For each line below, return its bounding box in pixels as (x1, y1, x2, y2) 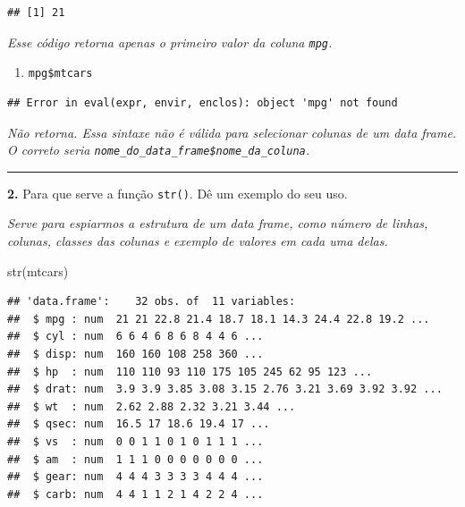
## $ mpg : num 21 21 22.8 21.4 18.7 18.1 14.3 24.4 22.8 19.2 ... (7, 312, 430, 325)
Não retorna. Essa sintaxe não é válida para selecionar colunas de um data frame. (7, 123, 457, 141)
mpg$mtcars (28, 67, 93, 80)
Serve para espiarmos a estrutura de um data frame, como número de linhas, (7, 214, 428, 232)
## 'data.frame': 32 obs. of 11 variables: (7, 295, 296, 308)
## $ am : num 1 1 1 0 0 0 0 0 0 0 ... (7, 452, 264, 466)
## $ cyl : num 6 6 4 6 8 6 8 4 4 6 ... (7, 330, 264, 343)
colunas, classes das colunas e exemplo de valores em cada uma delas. (7, 232, 388, 249)
